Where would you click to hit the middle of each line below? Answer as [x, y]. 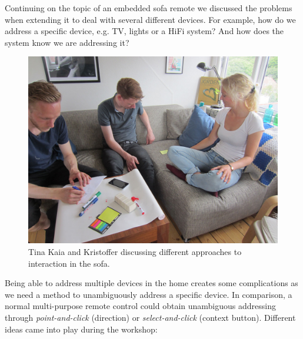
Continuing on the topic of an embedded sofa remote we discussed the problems [149, 8]
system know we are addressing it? [67, 42]
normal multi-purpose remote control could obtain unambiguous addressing [140, 306]
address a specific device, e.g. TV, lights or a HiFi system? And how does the [144, 31]
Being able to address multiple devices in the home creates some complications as [151, 283]
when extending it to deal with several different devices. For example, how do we [150, 19]
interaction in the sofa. [69, 263]
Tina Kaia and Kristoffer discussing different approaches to [135, 251]
